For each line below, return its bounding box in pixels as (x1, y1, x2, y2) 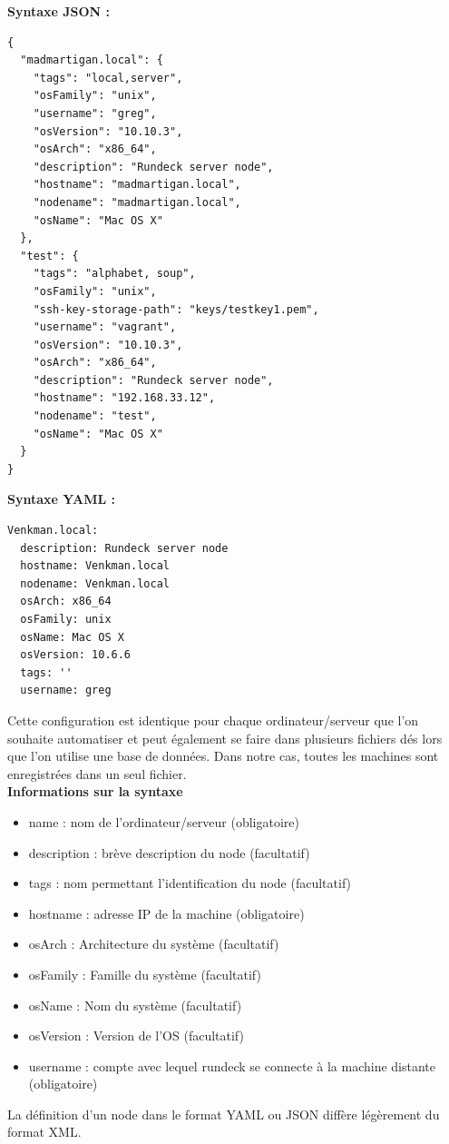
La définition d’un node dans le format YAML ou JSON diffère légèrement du (7, 1104, 440, 1123)
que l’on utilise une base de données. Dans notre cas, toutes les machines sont (7, 746, 439, 765)
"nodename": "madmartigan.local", (33, 195, 241, 209)
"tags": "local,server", (33, 71, 183, 84)
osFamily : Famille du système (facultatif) (28, 964, 261, 983)
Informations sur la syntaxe (7, 782, 183, 801)
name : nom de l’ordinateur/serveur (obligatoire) (28, 812, 299, 831)
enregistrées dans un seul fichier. (7, 764, 187, 783)
